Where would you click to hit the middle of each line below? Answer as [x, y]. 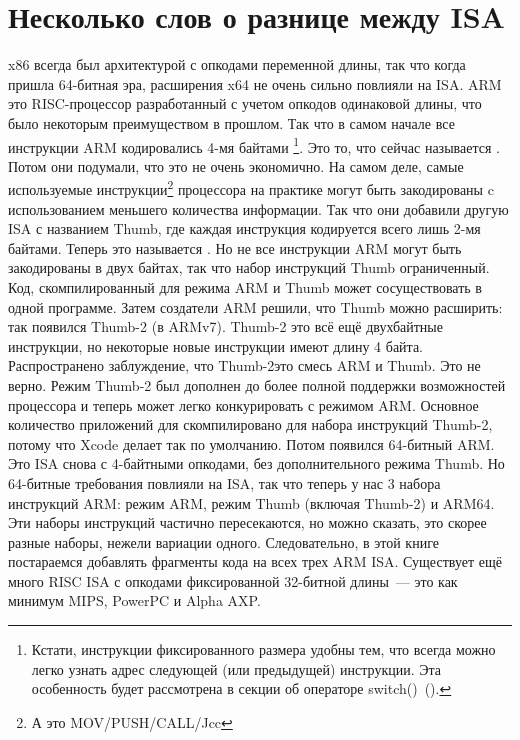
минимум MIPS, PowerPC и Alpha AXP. [134, 600]
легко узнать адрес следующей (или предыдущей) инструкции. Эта [236, 668]
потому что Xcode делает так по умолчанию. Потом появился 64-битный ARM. [251, 443]
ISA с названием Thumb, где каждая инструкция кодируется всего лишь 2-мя [244, 228]
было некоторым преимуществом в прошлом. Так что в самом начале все [231, 122]
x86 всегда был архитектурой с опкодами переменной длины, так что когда [237, 64]
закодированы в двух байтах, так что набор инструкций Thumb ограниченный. [249, 267]
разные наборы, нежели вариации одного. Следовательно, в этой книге [223, 541]
